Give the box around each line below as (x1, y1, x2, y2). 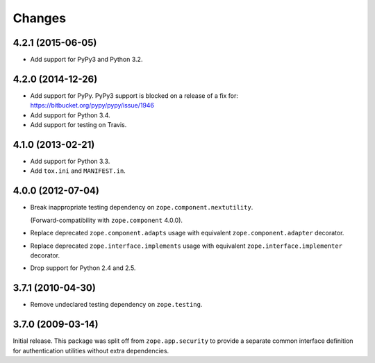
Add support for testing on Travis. (30, 121, 127, 129)
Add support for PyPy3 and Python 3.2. (30, 56, 143, 64)
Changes (12, 10, 66, 26)
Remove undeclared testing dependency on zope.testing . (30, 301, 203, 309)
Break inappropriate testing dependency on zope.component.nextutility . (30, 203, 253, 212)
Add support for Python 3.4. (30, 111, 110, 119)
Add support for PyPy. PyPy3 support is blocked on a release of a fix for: (30, 91, 239, 100)
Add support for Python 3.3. (30, 157, 110, 166)
